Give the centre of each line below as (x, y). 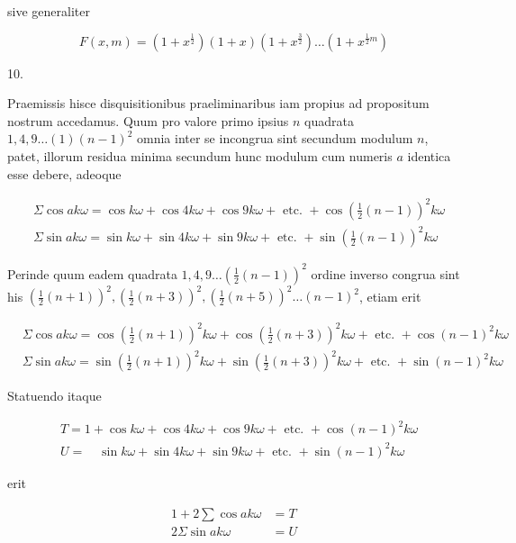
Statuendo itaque (54, 396)
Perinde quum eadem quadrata (92, 273)
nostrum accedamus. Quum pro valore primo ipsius (148, 120)
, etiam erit (390, 296)
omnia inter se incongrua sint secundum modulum (275, 138)
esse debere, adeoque (64, 173)
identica (429, 155)
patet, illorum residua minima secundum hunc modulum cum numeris (200, 155)
